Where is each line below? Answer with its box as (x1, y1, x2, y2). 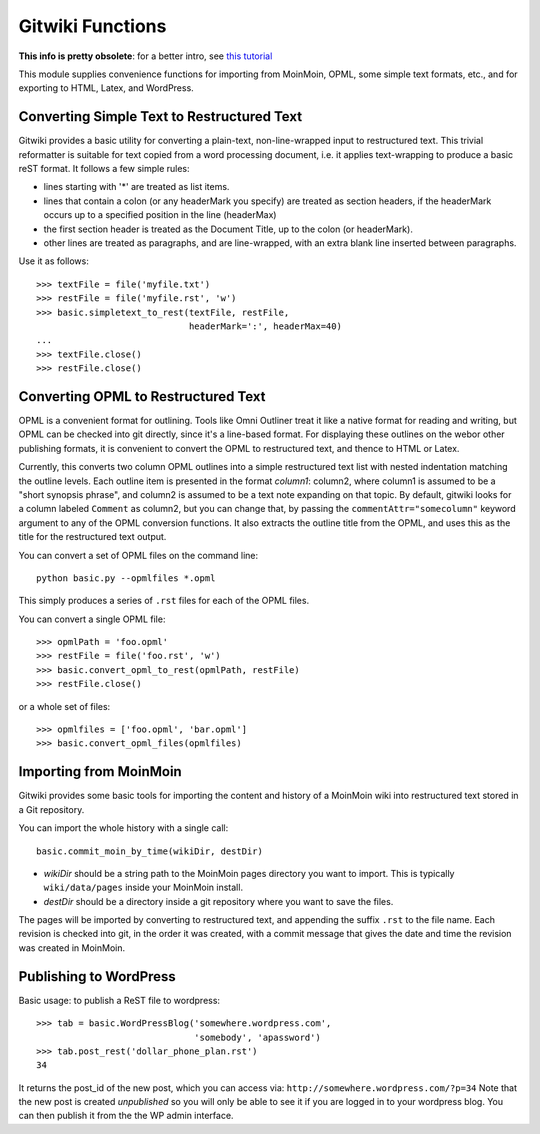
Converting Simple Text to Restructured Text (18, 108, 303, 125)
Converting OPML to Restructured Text (18, 388, 266, 405)
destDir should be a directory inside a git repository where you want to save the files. (43, 895, 394, 907)
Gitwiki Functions (18, 15, 167, 37)
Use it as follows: (18, 255, 89, 267)
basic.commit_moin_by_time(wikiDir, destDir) (36, 845, 264, 857)
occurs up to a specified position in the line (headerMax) (43, 209, 277, 221)
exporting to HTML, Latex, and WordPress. (18, 82, 194, 94)
